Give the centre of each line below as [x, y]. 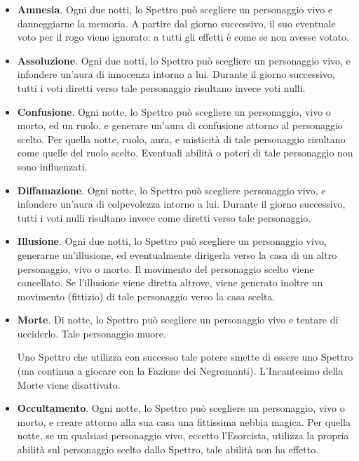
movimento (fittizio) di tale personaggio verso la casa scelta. [146, 296]
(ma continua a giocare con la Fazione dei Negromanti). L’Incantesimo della [180, 371]
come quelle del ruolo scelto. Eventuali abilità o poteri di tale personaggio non [185, 153]
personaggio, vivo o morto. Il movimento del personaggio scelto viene [165, 268]
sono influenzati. [52, 166]
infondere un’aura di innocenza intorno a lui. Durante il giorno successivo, [176, 74]
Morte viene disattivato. [69, 384]
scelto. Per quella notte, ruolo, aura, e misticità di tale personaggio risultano [181, 139]
